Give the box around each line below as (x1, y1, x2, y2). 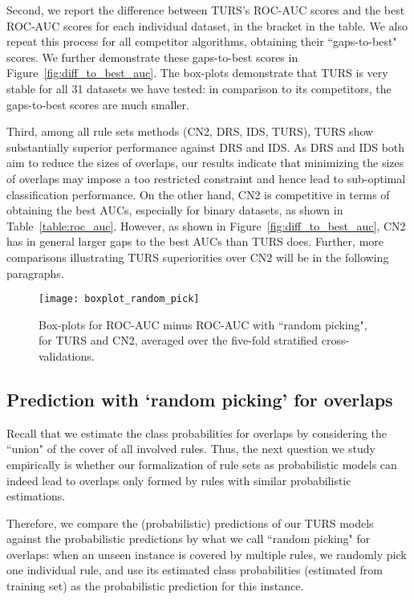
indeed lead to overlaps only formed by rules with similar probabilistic (6, 471, 351, 488)
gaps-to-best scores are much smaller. (6, 96, 189, 112)
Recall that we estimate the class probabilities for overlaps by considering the (6, 424, 388, 441)
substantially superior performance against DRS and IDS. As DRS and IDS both (6, 138, 405, 155)
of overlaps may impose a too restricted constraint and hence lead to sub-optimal (6, 169, 406, 186)
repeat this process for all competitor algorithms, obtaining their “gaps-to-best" (6, 33, 397, 50)
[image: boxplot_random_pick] (39, 293, 200, 305)
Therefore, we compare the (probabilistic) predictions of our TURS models (6, 514, 374, 531)
